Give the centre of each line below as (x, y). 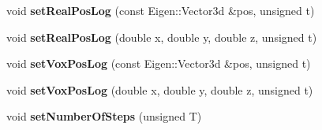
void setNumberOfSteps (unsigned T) (104, 116)
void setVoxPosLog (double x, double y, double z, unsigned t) (160, 89)
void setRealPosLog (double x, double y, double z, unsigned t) (162, 37)
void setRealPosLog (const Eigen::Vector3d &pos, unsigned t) (161, 10)
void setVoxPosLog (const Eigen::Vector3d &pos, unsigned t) (159, 63)
